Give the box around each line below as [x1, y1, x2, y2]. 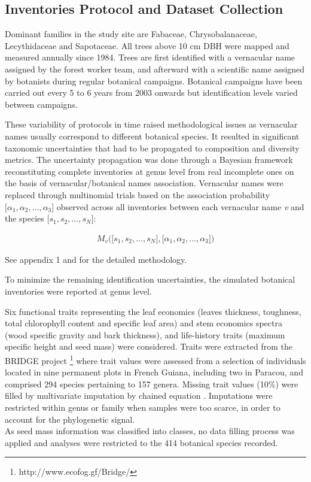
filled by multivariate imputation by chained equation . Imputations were [5, 389, 273, 402]
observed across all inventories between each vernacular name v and [56, 200, 304, 213]
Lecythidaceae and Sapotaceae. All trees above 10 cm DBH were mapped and [5, 39, 289, 51]
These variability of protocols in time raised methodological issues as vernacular [5, 118, 298, 131]
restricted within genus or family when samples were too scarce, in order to [5, 401, 280, 413]
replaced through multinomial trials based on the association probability [5, 188, 270, 201]
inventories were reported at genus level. [5, 284, 152, 297]
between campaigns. [5, 98, 78, 110]
